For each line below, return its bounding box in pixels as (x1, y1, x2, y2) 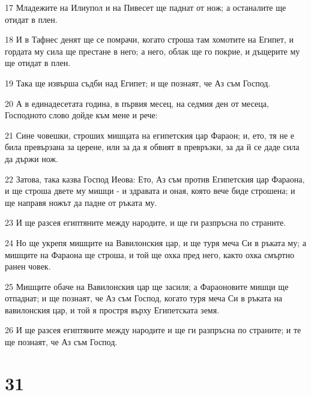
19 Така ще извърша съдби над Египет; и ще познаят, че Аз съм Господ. (5, 76, 271, 89)
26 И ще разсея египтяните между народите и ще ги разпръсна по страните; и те (5, 324, 301, 336)
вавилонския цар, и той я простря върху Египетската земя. (5, 303, 220, 316)
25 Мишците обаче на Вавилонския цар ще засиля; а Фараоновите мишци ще (5, 280, 289, 292)
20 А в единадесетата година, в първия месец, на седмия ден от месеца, (5, 97, 269, 109)
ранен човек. (5, 260, 51, 273)
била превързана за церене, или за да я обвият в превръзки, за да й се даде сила (5, 140, 300, 153)
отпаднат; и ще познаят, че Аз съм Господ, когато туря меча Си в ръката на (5, 292, 283, 304)
